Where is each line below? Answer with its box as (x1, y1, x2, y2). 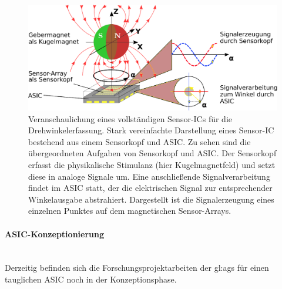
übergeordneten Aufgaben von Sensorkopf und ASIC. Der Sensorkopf (28, 147, 277, 159)
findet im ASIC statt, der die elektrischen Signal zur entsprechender (28, 182, 273, 194)
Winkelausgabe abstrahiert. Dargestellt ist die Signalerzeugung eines (28, 193, 274, 205)
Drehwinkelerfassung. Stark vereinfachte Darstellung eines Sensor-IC (28, 124, 274, 136)
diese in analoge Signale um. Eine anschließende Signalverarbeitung (28, 170, 270, 182)
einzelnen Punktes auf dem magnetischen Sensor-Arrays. (28, 204, 231, 217)
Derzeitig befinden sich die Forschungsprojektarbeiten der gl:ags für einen (5, 261, 269, 274)
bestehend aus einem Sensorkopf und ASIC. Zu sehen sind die (28, 135, 251, 147)
